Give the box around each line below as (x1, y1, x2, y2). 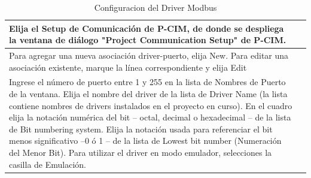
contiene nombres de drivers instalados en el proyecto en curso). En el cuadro (9, 99, 292, 111)
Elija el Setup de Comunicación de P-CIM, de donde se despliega (9, 22, 284, 34)
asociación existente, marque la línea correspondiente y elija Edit (9, 61, 247, 73)
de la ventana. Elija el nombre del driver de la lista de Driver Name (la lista (9, 88, 288, 100)
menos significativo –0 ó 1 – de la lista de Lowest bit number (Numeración (9, 134, 282, 147)
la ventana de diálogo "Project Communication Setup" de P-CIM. (9, 34, 286, 46)
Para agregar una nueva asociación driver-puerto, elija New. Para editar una (9, 49, 289, 62)
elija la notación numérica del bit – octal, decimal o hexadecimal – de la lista (9, 111, 291, 123)
